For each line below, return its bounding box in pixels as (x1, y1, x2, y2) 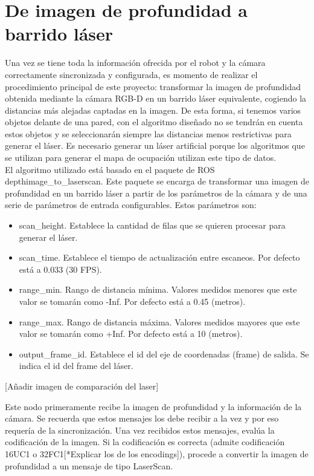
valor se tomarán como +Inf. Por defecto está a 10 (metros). (19, 327, 243, 340)
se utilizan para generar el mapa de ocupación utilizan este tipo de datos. (5, 151, 277, 164)
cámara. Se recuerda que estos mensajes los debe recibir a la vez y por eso (5, 412, 279, 425)
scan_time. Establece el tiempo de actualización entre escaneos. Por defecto (19, 251, 300, 264)
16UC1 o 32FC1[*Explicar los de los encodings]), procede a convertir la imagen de (5, 447, 309, 460)
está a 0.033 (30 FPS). (19, 262, 102, 275)
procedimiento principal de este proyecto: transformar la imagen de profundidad (5, 80, 301, 93)
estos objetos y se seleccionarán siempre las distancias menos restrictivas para (5, 127, 292, 140)
